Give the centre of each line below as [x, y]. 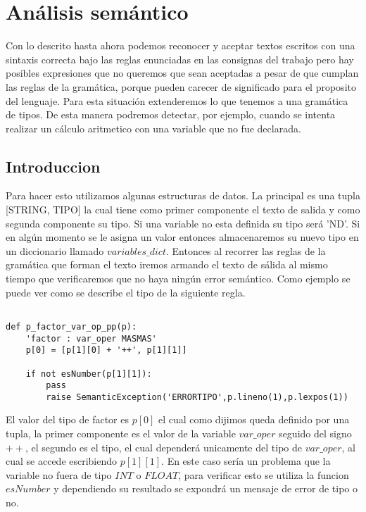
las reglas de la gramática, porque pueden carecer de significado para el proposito [181, 86]
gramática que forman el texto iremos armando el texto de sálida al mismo [167, 264]
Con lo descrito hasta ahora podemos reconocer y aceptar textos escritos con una [181, 45]
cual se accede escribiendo [62, 461]
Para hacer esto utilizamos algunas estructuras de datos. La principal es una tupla [183, 195]
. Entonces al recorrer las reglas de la [246, 250]
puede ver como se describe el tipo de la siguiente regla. [126, 292]
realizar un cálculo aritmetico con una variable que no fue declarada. [153, 128]
